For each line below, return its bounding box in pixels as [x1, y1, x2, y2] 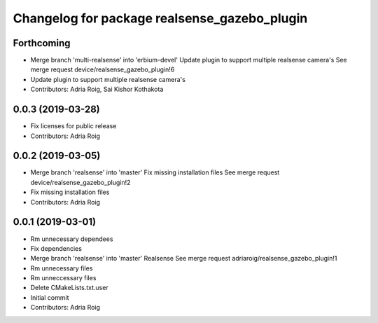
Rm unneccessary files [30, 274, 97, 282]
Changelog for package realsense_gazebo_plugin [13, 11, 308, 26]
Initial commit [30, 293, 69, 301]
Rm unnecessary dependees [30, 235, 113, 243]
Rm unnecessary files [30, 263, 93, 273]
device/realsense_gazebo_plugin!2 [30, 178, 131, 186]
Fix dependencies [30, 244, 82, 252]
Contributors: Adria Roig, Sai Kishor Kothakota [30, 85, 164, 94]
